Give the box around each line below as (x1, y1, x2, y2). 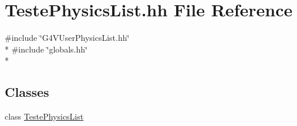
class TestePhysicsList (5, 110, 84, 123)
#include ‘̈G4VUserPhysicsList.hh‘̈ (5, 32, 130, 44)
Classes (5, 83, 49, 101)
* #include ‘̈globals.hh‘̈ (5, 43, 87, 55)
